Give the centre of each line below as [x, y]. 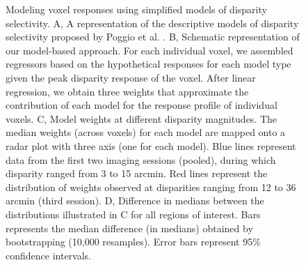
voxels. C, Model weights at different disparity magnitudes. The [142, 118]
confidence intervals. [49, 255]
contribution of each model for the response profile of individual [142, 105]
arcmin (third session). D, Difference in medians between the [135, 200]
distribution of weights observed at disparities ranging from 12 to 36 [151, 187]
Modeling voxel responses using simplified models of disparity [136, 9]
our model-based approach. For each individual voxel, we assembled [150, 50]
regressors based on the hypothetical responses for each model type [148, 64]
